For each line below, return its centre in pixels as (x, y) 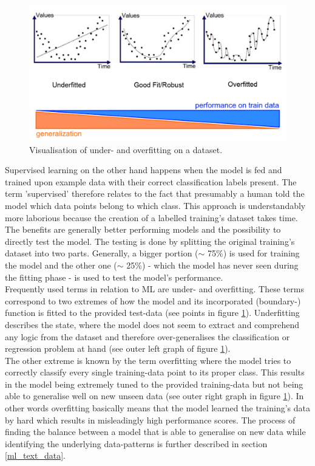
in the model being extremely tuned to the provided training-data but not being (154, 384)
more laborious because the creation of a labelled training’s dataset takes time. (151, 217)
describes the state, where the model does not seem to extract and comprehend (152, 324)
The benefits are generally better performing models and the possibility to (143, 229)
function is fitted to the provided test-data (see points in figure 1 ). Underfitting (152, 313)
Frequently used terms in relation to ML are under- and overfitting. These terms (154, 289)
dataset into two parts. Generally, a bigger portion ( (102, 253)
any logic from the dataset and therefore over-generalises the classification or (147, 336)
